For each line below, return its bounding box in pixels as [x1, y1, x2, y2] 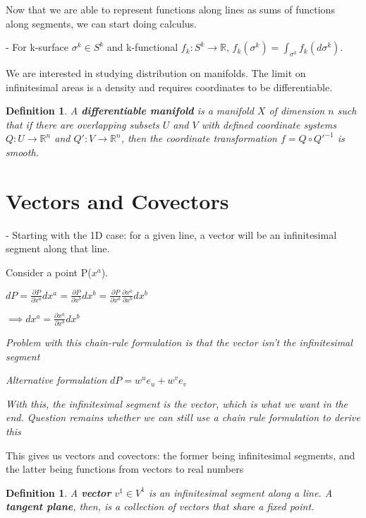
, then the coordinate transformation [121, 131, 277, 146]
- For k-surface [6, 40, 69, 54]
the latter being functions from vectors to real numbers [6, 461, 244, 476]
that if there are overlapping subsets [6, 117, 159, 131]
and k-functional [106, 40, 178, 54]
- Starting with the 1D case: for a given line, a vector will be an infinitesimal [6, 227, 337, 242]
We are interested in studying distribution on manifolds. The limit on [6, 65, 306, 80]
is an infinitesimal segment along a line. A [148, 485, 333, 500]
